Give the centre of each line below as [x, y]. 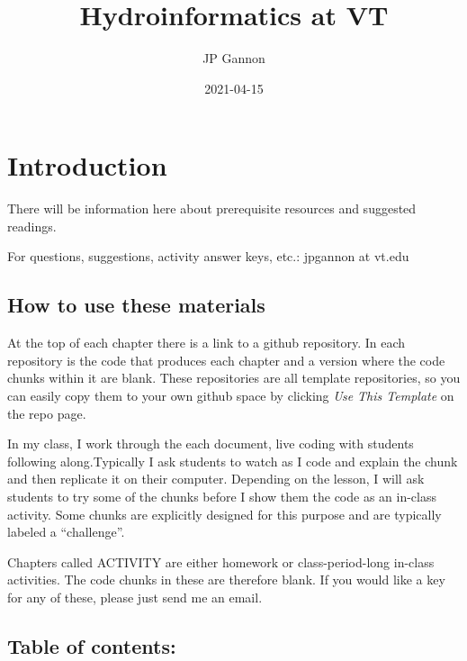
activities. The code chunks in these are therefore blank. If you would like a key [226, 580]
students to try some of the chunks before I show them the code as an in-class [222, 496]
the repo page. [47, 413]
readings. [32, 226]
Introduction [87, 165]
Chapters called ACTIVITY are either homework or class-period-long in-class [221, 561]
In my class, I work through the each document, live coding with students [211, 444]
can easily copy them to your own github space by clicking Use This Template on [231, 396]
